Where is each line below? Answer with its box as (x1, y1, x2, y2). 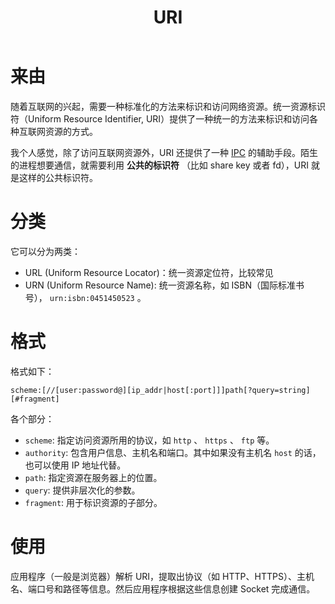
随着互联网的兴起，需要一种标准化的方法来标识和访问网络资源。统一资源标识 (10, 100, 326, 112)
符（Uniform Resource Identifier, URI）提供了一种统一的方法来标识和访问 (10, 112, 310, 125)
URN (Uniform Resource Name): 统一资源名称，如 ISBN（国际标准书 (24, 279, 305, 291)
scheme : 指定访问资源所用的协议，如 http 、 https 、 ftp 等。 (24, 434, 275, 446)
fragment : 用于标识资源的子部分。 (24, 496, 163, 508)
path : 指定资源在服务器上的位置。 (24, 471, 163, 483)
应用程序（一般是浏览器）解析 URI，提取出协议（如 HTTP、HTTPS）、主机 (10, 570, 315, 582)
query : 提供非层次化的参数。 (24, 484, 141, 496)
